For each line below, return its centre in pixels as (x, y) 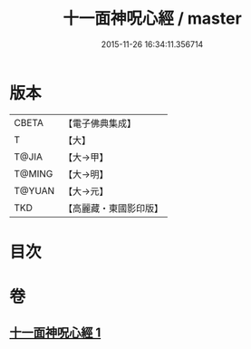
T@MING (34, 173)
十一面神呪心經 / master (152, 19)
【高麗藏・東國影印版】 (113, 208)
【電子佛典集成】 (100, 123)
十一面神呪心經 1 (55, 333)
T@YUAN (34, 190)
